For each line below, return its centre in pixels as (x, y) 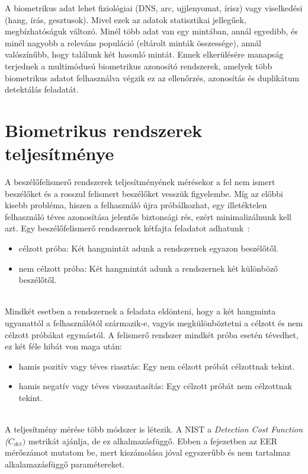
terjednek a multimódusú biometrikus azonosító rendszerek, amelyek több (139, 66)
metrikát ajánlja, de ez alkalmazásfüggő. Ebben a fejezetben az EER (153, 440)
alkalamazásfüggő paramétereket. (65, 464)
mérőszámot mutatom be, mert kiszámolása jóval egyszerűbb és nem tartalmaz (148, 452)
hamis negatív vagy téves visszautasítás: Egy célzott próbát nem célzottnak (155, 386)
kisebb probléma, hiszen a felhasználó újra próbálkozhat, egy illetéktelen (136, 205)
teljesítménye (60, 153)
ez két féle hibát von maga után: (63, 346)
